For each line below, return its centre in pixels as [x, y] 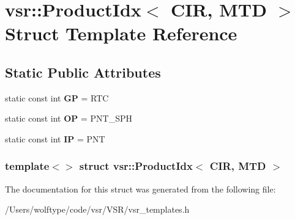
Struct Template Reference [121, 33]
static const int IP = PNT [55, 138]
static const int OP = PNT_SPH [69, 118]
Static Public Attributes [83, 72]
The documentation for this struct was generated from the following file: [140, 189]
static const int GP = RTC [57, 97]
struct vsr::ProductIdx [136, 166]
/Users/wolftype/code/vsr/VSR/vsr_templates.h [97, 209]
